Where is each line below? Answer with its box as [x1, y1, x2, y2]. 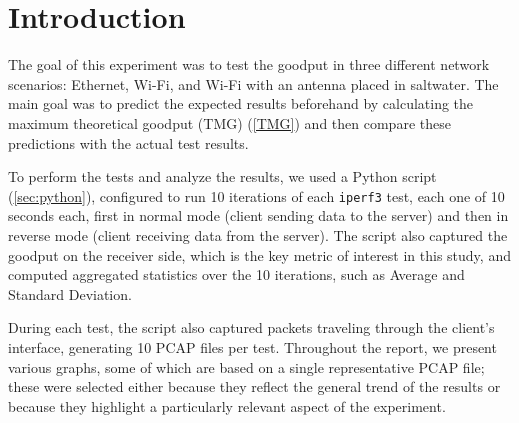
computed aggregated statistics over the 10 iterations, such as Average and [8, 264, 465, 285]
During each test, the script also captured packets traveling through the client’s [8, 317, 495, 338]
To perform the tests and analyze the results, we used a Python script [8, 166, 437, 187]
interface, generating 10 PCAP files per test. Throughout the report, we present [8, 336, 497, 357]
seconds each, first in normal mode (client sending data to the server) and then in [8, 205, 509, 226]
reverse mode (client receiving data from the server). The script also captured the [8, 224, 508, 245]
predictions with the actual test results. [8, 132, 249, 153]
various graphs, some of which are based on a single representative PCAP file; [8, 356, 485, 377]
